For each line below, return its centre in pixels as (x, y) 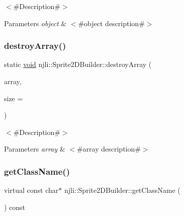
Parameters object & (35, 23)
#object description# (111, 23)
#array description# (109, 149)
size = (14, 98)
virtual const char (31, 190)
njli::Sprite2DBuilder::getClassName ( (122, 190)
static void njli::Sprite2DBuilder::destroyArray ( (78, 64)
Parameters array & (35, 149)
